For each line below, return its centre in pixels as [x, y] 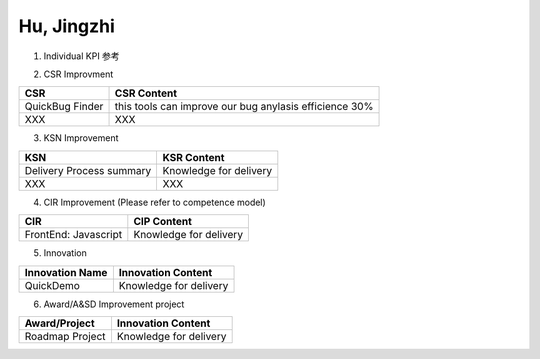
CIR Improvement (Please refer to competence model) [155, 202]
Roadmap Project [65, 336]
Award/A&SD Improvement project [114, 304]
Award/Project [59, 323]
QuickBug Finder [64, 107]
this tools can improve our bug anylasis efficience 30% [244, 107]
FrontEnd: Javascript [73, 235]
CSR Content [146, 93]
